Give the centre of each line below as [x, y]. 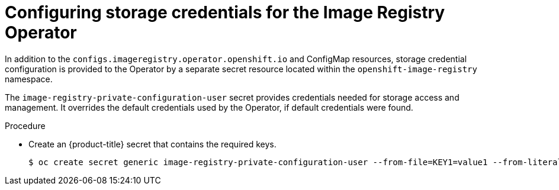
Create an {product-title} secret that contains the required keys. [152, 144]
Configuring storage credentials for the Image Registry [225, 12]
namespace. [29, 79]
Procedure [25, 125]
